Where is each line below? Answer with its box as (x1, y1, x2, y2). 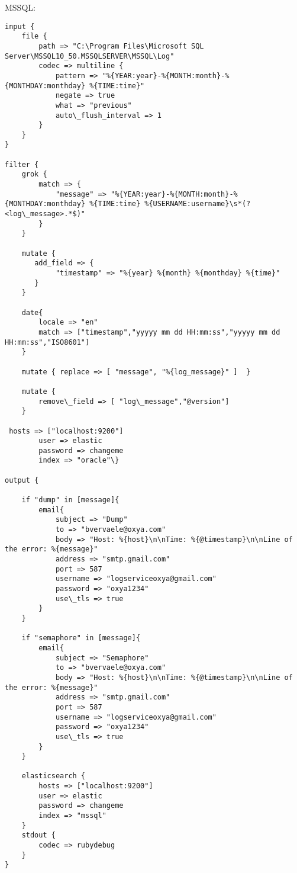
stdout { (21, 831, 56, 840)
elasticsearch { (21, 772, 86, 781)
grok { (21, 170, 47, 179)
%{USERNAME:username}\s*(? (144, 200, 251, 208)
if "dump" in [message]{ (21, 496, 120, 505)
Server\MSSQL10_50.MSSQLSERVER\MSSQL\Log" (5, 52, 175, 60)
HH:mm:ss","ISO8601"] (5, 338, 90, 346)
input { (5, 22, 35, 31)
